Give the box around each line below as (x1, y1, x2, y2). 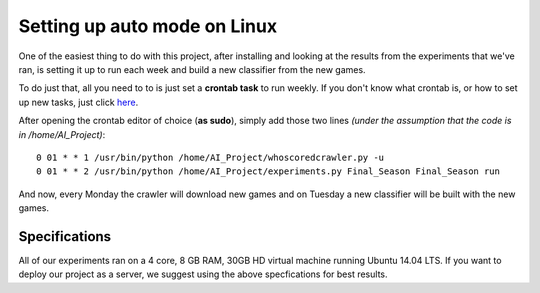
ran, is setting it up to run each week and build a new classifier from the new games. (18, 63, 366, 75)
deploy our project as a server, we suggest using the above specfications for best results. (18, 268, 389, 280)
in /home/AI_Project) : (18, 128, 106, 140)
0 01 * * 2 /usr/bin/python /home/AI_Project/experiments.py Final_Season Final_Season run (36, 166, 500, 177)
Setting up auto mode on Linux (18, 15, 278, 37)
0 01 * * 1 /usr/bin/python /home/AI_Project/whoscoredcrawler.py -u (36, 151, 385, 163)
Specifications (18, 228, 112, 245)
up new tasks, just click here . (18, 96, 139, 108)
